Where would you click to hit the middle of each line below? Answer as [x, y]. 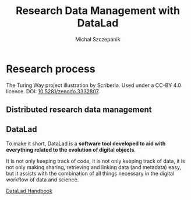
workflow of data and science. [43, 180]
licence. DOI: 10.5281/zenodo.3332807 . [53, 91]
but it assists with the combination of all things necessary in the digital [90, 173]
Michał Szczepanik [98, 39]
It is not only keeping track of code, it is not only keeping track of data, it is [95, 161]
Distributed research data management [79, 110]
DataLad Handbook [29, 191]
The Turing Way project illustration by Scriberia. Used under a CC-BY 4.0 [94, 85]
